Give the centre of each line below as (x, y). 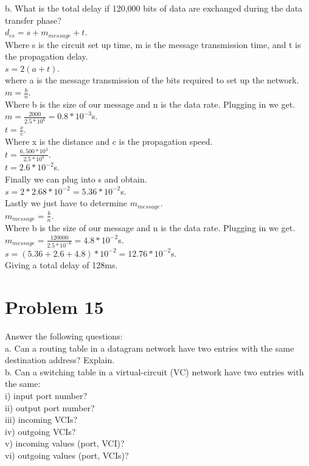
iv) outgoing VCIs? (40, 431)
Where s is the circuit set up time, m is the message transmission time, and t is (153, 44)
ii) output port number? (50, 407)
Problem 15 (54, 307)
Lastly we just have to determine (66, 203)
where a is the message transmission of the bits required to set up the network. (152, 80)
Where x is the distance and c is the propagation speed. (109, 141)
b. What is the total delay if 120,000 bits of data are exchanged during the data (154, 8)
